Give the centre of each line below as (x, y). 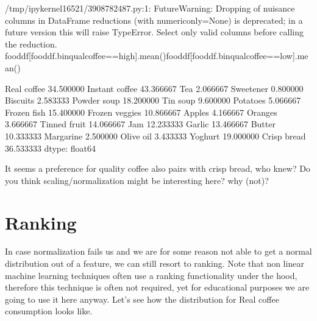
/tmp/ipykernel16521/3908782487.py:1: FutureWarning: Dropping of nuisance (150, 8)
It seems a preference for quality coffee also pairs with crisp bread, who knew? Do (158, 168)
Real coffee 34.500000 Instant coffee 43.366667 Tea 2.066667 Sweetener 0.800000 (154, 88)
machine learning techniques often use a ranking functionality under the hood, (151, 275)
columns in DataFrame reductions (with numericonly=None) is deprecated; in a (154, 20)
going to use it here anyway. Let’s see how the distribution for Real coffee (142, 299)
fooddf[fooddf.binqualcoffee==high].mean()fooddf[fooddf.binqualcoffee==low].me (157, 56)
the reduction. (31, 44)
